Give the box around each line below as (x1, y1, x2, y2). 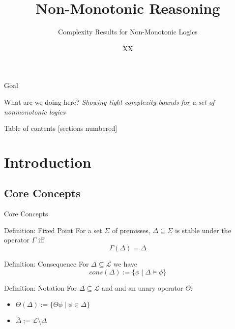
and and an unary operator (101, 282, 183, 293)
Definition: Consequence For (4, 259, 89, 269)
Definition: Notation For (4, 282, 77, 293)
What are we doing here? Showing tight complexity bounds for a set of (4, 96, 215, 107)
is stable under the (175, 225, 231, 235)
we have (113, 259, 138, 269)
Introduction (4, 151, 91, 172)
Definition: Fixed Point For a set (4, 225, 102, 235)
